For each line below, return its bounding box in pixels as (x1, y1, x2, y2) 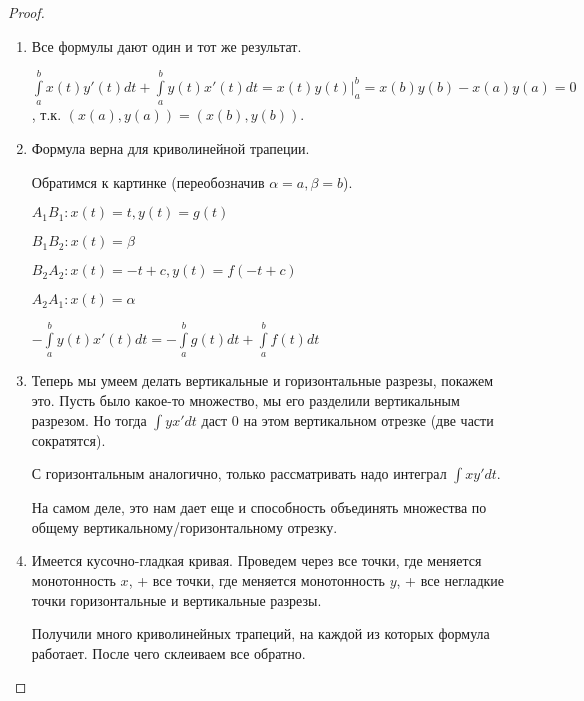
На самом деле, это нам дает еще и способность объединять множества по (31, 497, 487, 518)
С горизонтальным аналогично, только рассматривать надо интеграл (31, 463, 447, 484)
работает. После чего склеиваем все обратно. (31, 642, 306, 663)
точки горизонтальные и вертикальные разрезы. (31, 589, 322, 610)
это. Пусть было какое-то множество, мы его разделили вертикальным (31, 389, 460, 410)
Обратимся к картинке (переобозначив (31, 171, 265, 192)
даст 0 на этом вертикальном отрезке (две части (201, 409, 494, 430)
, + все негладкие (396, 569, 505, 590)
